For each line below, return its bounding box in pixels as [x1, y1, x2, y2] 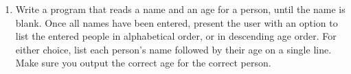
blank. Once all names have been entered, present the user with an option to [15, 15, 338, 29]
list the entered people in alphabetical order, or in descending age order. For [15, 29, 337, 43]
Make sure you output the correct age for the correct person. [15, 56, 271, 70]
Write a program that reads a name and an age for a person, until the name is [15, 2, 346, 16]
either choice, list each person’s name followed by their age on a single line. [15, 42, 332, 56]
